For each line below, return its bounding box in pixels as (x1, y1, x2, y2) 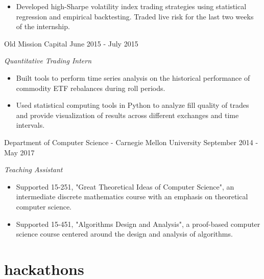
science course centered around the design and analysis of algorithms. (16, 228, 233, 239)
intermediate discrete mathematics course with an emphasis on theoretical (16, 191, 248, 202)
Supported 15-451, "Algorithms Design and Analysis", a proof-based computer (16, 218, 260, 229)
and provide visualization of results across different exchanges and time (16, 109, 239, 120)
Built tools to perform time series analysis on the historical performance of (16, 72, 250, 83)
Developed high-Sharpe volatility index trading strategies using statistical (16, 1, 247, 11)
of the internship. (16, 21, 70, 32)
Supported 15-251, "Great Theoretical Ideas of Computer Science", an (16, 181, 234, 192)
